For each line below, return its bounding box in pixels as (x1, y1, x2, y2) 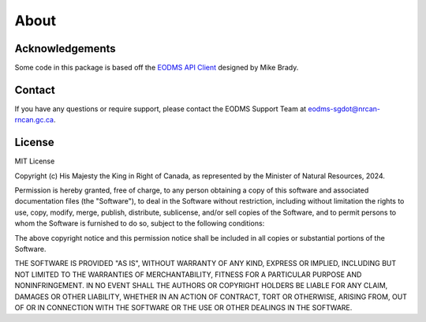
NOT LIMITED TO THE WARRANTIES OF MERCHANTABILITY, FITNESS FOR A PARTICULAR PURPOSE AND (14, 269, 362, 279)
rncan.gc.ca (14, 115, 54, 125)
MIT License (14, 156, 55, 166)
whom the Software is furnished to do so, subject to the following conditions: (14, 219, 265, 228)
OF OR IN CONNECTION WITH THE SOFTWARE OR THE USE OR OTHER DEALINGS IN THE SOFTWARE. (14, 302, 353, 312)
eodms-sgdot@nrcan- (308, 103, 381, 114)
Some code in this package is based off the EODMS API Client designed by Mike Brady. (14, 63, 299, 73)
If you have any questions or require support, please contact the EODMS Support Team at (14, 103, 307, 114)
